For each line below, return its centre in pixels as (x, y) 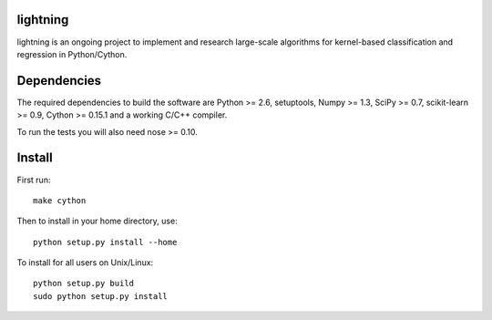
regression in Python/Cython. (72, 54)
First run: (34, 180)
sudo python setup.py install (101, 296)
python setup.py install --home (105, 242)
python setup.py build (84, 284)
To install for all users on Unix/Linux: (85, 263)
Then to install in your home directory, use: (97, 221)
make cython (60, 200)
